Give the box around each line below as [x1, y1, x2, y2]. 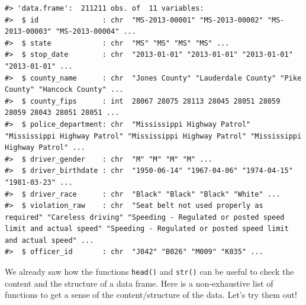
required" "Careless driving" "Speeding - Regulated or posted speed [5, 213, 285, 221]
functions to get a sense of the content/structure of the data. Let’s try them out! [5, 288, 297, 301]
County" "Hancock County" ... [5, 85, 124, 94]
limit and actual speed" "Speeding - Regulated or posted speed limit [5, 224, 289, 233]
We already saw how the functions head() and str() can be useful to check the [5, 265, 294, 278]
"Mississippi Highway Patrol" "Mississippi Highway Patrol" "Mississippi [5, 131, 302, 140]
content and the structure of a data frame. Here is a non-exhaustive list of [5, 277, 273, 289]
